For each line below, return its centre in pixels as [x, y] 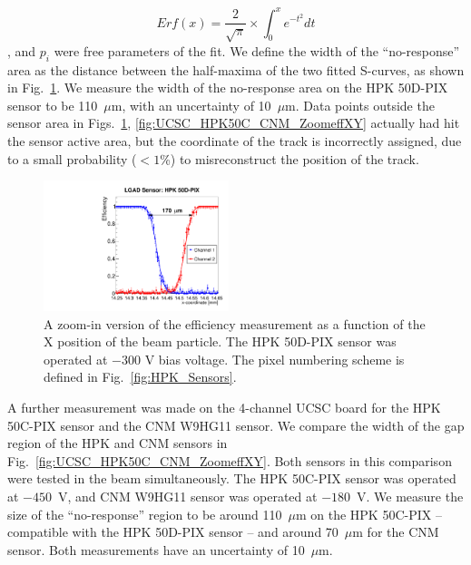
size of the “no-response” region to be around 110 [145, 514]
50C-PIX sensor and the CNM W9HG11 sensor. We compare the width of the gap [236, 425]
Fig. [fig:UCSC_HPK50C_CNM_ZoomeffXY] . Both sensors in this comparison [230, 460]
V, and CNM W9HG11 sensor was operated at [188, 496]
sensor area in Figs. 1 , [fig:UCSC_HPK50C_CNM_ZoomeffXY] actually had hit [234, 123]
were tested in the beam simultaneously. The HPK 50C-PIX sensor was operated [232, 478]
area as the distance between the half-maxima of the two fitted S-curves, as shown [236, 69]
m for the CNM [396, 532]
